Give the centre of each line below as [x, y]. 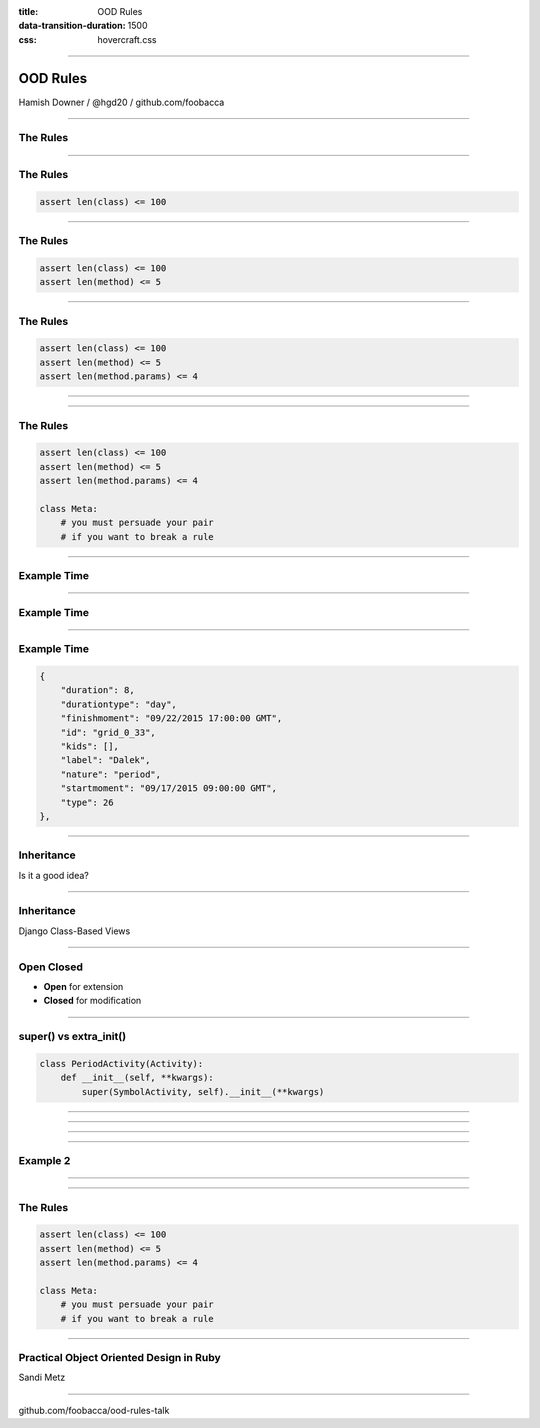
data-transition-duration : [72, 26]
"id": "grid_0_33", [108, 732]
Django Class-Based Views [74, 931]
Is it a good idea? [53, 875]
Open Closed [51, 967]
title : [28, 11]
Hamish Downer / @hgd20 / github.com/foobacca [121, 102]
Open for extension [83, 986]
